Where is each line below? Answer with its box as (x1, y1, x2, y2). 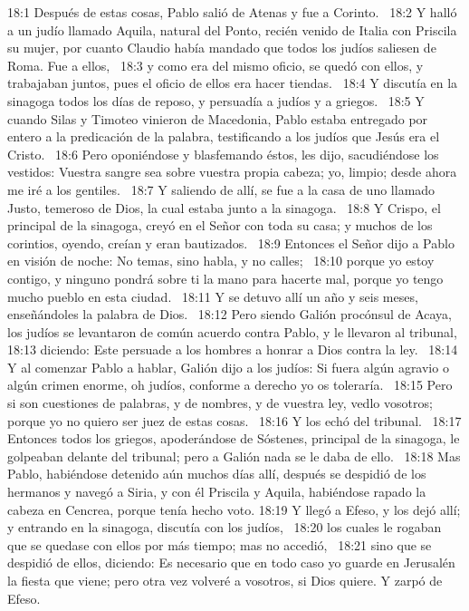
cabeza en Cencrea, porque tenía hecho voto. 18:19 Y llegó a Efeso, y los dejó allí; (7, 499, 461, 519)
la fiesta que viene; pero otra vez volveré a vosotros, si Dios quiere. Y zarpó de (7, 571, 443, 589)
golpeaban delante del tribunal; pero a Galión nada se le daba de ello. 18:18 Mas (7, 446, 461, 465)
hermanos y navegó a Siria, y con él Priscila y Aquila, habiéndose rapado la (7, 482, 426, 501)
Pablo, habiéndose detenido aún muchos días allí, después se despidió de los (7, 464, 426, 483)
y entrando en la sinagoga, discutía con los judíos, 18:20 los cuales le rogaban (7, 518, 442, 537)
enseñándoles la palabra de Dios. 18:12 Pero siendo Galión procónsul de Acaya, (7, 305, 452, 324)
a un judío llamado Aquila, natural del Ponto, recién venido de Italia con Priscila (7, 20, 457, 39)
